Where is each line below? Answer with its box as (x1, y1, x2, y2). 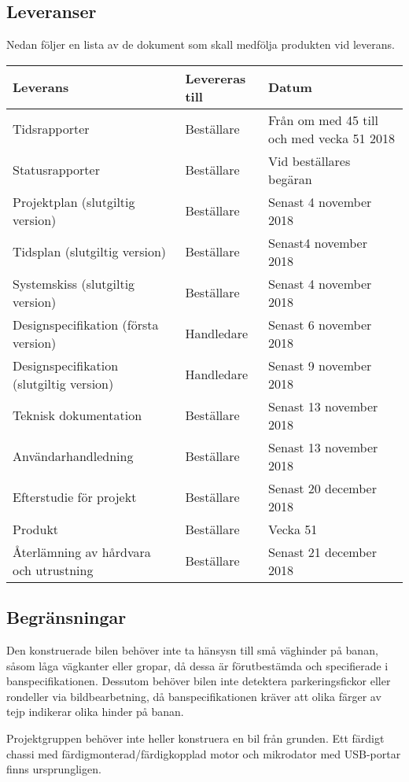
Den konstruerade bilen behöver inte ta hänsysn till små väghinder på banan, (6, 642, 378, 658)
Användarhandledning (13, 447, 134, 466)
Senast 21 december (268, 542, 377, 561)
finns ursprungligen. (6, 761, 101, 777)
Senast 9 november (268, 356, 372, 374)
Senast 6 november (268, 315, 372, 334)
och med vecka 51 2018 (268, 128, 395, 147)
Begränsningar (6, 605, 127, 629)
